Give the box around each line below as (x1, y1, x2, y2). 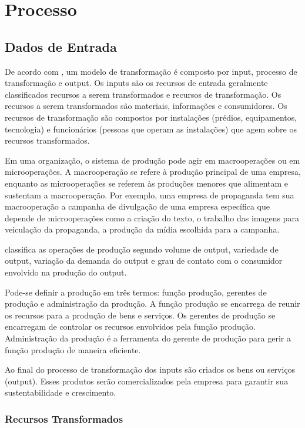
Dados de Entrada (5, 37, 117, 55)
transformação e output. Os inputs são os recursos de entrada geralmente (5, 77, 268, 89)
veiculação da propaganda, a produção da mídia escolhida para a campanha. (5, 223, 280, 235)
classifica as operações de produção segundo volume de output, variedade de (5, 243, 279, 255)
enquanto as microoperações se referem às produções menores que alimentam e (5, 177, 289, 189)
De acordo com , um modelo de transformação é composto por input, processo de (5, 65, 297, 77)
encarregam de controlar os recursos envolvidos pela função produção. (5, 320, 256, 333)
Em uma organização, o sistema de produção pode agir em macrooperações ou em (5, 154, 300, 166)
